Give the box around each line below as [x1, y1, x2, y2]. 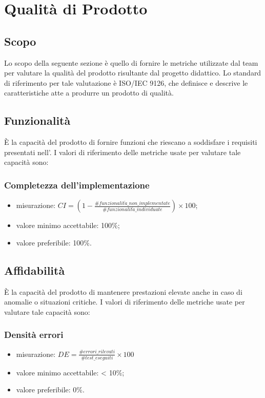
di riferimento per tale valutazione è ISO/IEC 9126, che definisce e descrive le [4, 77, 248, 88]
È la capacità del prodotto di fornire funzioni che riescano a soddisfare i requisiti [4, 137, 257, 147]
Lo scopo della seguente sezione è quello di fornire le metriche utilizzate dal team [4, 57, 258, 68]
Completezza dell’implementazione [4, 178, 150, 191]
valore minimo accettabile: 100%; [16, 220, 120, 231]
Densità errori [4, 328, 64, 341]
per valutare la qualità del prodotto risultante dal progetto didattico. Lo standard [4, 67, 261, 78]
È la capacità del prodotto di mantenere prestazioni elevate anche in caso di [4, 286, 242, 297]
